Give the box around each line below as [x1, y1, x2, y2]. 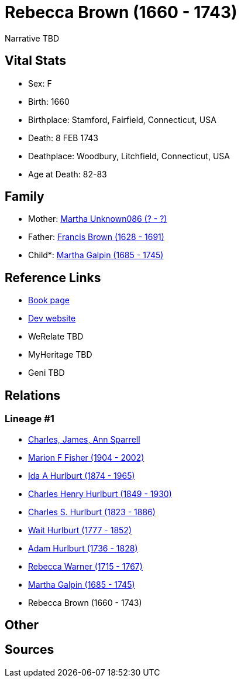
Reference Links [5, 270, 101, 285]
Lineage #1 [5, 413, 54, 425]
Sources [5, 642, 54, 657]
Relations [5, 388, 61, 403]
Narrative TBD [5, 33, 59, 43]
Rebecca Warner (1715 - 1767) [28, 561, 143, 571]
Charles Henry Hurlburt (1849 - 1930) [28, 488, 172, 499]
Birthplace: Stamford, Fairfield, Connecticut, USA [28, 114, 216, 125]
